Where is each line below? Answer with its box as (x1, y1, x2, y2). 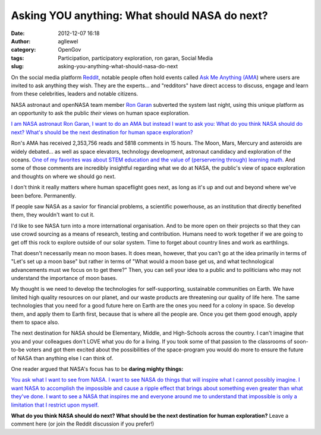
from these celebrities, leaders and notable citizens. (11, 90, 139, 97)
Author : (11, 37, 31, 45)
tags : (11, 54, 24, 62)
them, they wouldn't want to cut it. (11, 211, 95, 218)
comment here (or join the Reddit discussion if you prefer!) (11, 420, 155, 427)
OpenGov (58, 46, 81, 53)
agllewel (58, 37, 78, 45)
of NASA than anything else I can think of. (11, 354, 114, 361)
